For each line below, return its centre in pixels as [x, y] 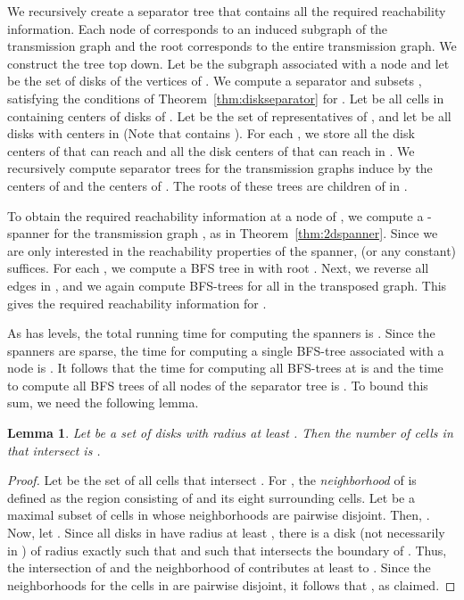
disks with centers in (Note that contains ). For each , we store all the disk [211, 133]
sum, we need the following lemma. [103, 403]
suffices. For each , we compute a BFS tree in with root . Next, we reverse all [218, 268]
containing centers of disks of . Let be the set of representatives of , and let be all [229, 115]
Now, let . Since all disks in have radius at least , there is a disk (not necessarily [226, 533]
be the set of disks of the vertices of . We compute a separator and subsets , [215, 81]
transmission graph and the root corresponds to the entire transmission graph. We [232, 46]
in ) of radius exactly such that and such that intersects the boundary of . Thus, [227, 550]
